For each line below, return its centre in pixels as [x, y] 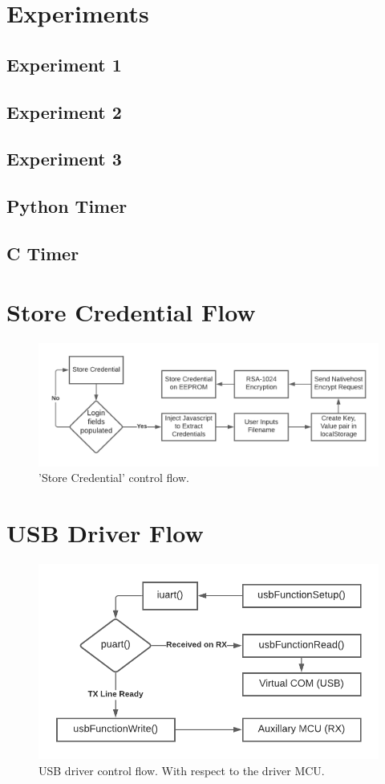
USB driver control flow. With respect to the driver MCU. [182, 770]
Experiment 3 [64, 159]
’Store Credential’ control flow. [114, 478]
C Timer [43, 253]
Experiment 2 [64, 111]
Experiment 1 [64, 64]
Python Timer [67, 206]
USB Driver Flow [105, 532]
